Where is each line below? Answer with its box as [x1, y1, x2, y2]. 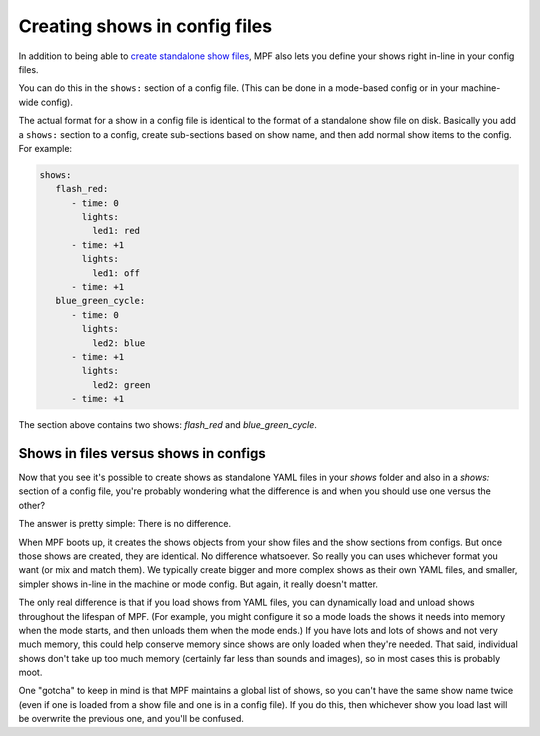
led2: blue [91, 337, 146, 349]
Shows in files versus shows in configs [18, 445, 267, 462]
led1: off [91, 267, 140, 279]
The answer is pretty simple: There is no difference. [18, 518, 232, 530]
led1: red [91, 225, 140, 237]
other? [18, 499, 45, 511]
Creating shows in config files [18, 15, 273, 37]
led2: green [91, 379, 151, 390]
